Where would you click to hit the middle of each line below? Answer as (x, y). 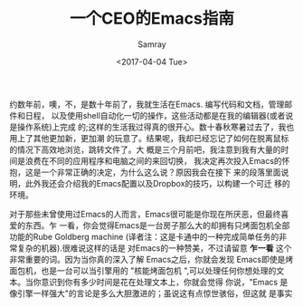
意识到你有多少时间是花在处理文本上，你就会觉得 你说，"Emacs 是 (164, 282)
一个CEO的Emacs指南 (152, 19)
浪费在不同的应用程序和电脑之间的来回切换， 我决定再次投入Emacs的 (153, 160)
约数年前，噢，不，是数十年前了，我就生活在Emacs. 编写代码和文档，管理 (147, 104)
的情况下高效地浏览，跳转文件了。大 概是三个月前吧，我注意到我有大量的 (145, 149)
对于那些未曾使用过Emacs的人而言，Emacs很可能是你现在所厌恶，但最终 (145, 214)
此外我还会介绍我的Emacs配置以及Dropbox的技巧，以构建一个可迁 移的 (158, 183)
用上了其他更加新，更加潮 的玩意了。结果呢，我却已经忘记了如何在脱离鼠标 (149, 138)
